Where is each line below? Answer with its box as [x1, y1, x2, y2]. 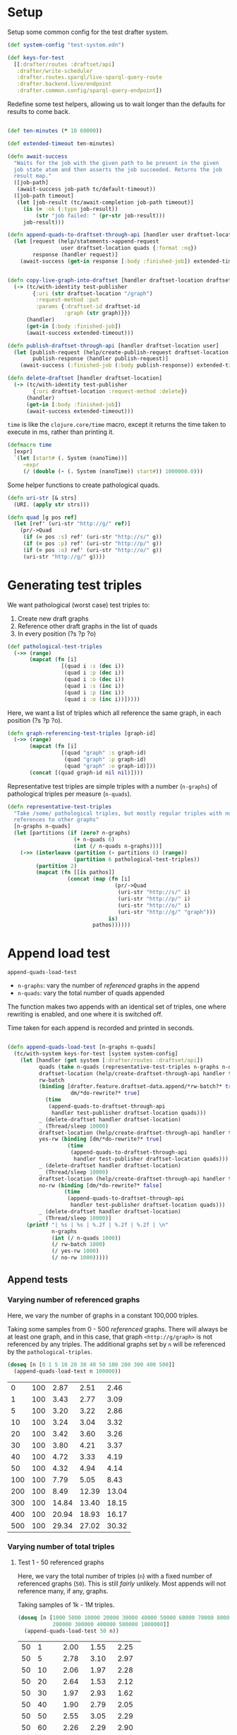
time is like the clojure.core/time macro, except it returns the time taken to [7, 420, 226, 429]
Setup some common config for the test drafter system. [7, 28, 169, 36]
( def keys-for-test [7, 54, 65, 61]
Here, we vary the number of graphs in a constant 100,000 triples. [7, 1311, 199, 1319]
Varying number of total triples [7, 1542, 115, 1552]
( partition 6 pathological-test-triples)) [73, 856, 200, 863]
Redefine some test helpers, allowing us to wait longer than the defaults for [7, 100, 226, 108]
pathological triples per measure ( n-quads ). [7, 789, 132, 798]
